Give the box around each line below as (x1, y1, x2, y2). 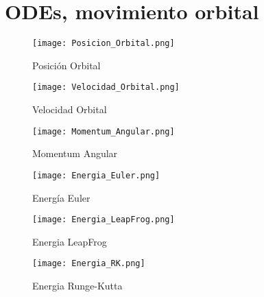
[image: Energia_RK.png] (32, 259, 145, 269)
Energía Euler (32, 190, 91, 204)
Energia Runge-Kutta (32, 278, 123, 293)
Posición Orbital (32, 58, 101, 72)
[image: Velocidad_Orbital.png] (32, 82, 180, 93)
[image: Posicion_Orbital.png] (32, 38, 175, 49)
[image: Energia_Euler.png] (32, 170, 160, 180)
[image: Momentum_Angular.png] (32, 126, 175, 136)
